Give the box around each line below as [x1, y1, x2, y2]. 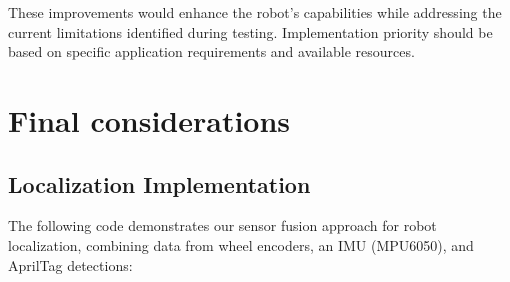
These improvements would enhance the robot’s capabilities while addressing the [8, 2, 502, 22]
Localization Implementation [8, 168, 311, 199]
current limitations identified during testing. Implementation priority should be [8, 21, 493, 42]
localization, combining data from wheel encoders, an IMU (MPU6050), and [8, 234, 474, 255]
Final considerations [8, 99, 291, 140]
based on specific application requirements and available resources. [8, 41, 415, 62]
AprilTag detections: [8, 254, 133, 275]
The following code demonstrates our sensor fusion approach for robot [8, 215, 437, 236]
